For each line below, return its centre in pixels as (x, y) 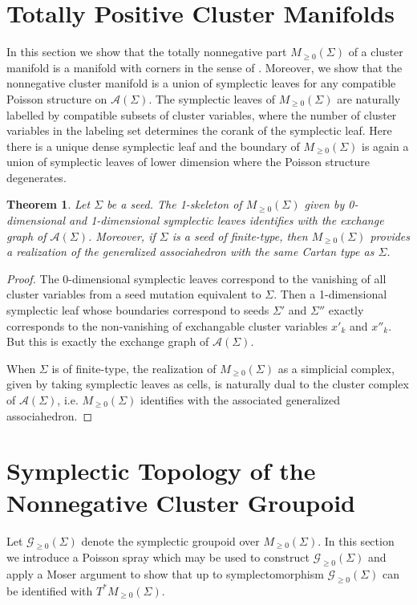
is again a (385, 146)
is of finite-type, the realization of (134, 368)
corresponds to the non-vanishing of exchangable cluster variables (167, 325)
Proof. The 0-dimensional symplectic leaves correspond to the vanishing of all (196, 278)
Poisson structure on (57, 98)
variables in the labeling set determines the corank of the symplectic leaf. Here (199, 130)
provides (390, 236)
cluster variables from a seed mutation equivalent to (134, 294)
